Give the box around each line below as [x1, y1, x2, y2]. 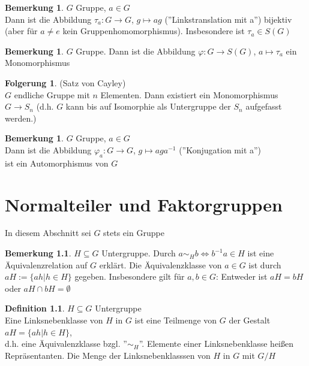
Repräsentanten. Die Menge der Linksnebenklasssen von [5, 349, 211, 361]
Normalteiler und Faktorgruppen [5, 192, 283, 216]
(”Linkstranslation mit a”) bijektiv [164, 13, 292, 25]
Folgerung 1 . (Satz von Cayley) [5, 76, 126, 89]
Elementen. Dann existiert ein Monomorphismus [100, 88, 278, 101]
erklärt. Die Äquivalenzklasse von [99, 258, 222, 271]
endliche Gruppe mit [14, 88, 90, 101]
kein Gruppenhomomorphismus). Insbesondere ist [62, 25, 245, 37]
